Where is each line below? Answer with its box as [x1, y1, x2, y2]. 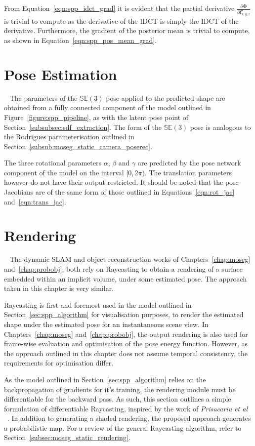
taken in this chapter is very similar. [4, 283, 114, 293]
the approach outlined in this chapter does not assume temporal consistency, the [4, 348, 248, 358]
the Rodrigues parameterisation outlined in [4, 131, 134, 142]
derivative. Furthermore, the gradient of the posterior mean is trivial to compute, [4, 25, 250, 36]
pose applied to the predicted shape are [106, 92, 225, 103]
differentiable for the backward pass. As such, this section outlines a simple [4, 394, 231, 404]
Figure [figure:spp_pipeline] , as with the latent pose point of [4, 112, 189, 122]
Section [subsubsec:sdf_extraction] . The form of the [4, 122, 162, 132]
